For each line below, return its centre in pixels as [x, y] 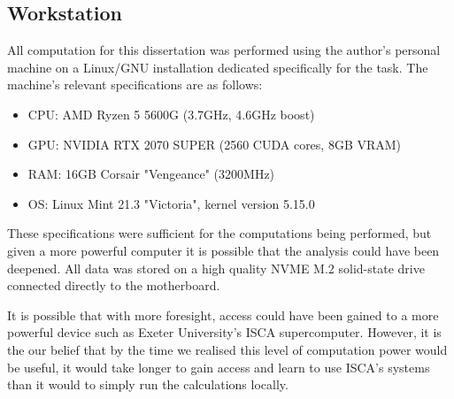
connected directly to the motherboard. [114, 285]
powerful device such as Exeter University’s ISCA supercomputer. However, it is [224, 332]
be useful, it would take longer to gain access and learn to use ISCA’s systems [219, 367]
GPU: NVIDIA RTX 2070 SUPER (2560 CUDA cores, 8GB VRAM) [215, 144]
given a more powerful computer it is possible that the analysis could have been [223, 250]
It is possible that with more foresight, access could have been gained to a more [223, 315]
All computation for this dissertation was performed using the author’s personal [224, 50]
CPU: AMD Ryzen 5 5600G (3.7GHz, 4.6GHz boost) [171, 114]
